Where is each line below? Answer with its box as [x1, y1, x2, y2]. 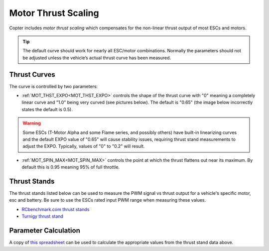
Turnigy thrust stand [21, 213, 63, 219]
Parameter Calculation [9, 227, 81, 235]
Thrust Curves [9, 70, 56, 79]
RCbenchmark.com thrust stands [21, 206, 90, 212]
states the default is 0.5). [21, 106, 73, 112]
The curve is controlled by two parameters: [9, 83, 98, 89]
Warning [22, 120, 41, 126]
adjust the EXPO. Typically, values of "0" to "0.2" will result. [22, 143, 145, 149]
